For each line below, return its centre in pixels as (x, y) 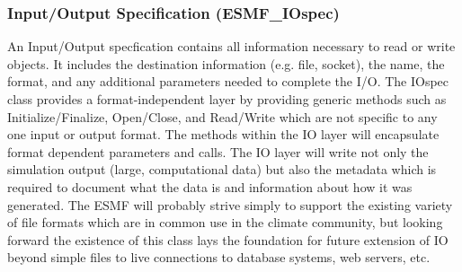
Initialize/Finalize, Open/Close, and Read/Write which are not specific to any (222, 116)
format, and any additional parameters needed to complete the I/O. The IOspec (228, 81)
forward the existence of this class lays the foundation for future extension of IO (228, 239)
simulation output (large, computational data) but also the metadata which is (222, 169)
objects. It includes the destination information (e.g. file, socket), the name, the (226, 63)
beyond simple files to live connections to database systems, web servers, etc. (219, 257)
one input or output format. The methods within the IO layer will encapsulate (223, 134)
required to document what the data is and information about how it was (210, 186)
